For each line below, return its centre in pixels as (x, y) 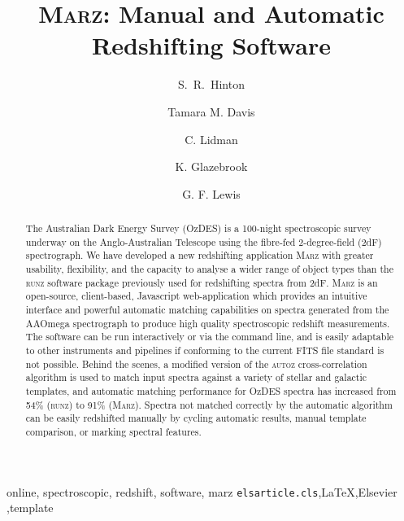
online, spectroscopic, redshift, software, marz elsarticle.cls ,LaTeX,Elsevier (202, 491)
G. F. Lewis (211, 193)
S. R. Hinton (211, 84)
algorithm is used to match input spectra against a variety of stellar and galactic (196, 377)
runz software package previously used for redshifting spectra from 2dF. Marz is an (202, 282)
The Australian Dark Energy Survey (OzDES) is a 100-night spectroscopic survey (198, 228)
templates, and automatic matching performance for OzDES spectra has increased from (211, 390)
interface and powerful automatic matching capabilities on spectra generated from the (207, 310)
